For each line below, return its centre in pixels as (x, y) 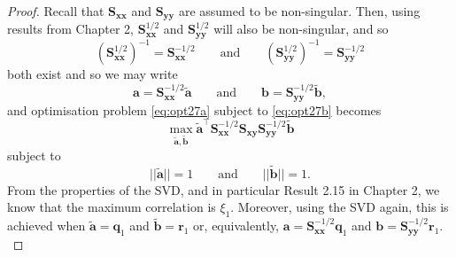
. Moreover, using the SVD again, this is (340, 207)
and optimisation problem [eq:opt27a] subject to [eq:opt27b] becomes (194, 109)
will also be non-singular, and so (301, 29)
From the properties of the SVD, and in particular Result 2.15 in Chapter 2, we (224, 189)
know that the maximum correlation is (112, 207)
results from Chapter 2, (70, 29)
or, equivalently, (236, 226)
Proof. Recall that (56, 11)
